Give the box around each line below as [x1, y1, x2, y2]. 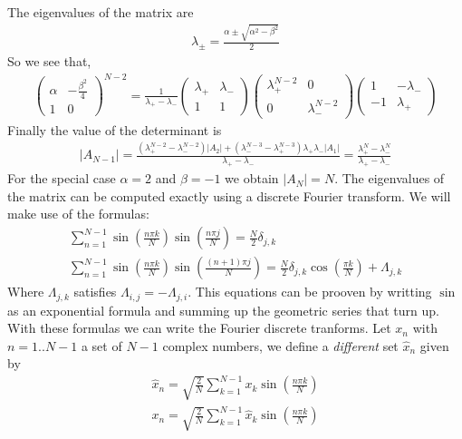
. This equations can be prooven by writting [188, 282, 432, 301]
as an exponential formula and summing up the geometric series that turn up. [7, 300, 439, 319]
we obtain [225, 169, 279, 188]
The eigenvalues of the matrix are [7, 3, 194, 21]
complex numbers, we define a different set [162, 336, 399, 355]
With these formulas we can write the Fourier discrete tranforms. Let [7, 318, 391, 337]
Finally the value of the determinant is [7, 120, 222, 139]
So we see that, [7, 52, 91, 71]
